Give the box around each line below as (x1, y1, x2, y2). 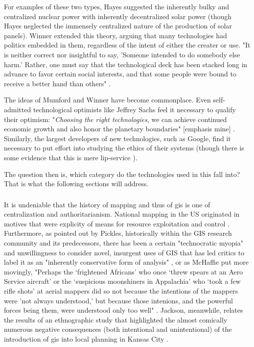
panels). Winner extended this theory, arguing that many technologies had (4, 30, 227, 40)
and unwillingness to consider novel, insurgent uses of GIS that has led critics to (4, 247, 245, 257)
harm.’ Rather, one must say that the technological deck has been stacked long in (4, 59, 248, 69)
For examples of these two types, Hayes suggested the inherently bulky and (4, 1, 229, 11)
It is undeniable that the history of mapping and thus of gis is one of (4, 199, 210, 209)
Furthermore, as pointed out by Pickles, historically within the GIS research (4, 228, 232, 238)
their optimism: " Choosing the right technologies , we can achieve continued (4, 114, 227, 124)
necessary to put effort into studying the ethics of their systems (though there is (4, 143, 244, 153)
